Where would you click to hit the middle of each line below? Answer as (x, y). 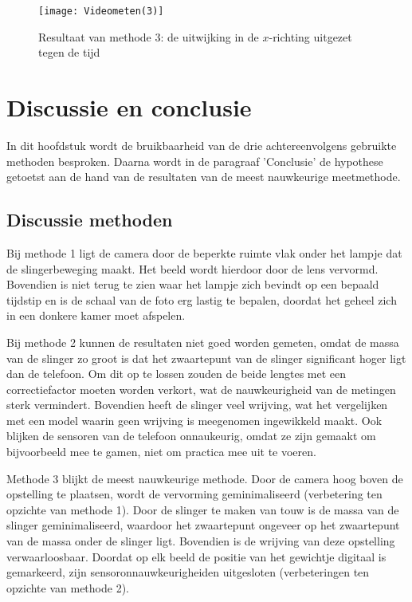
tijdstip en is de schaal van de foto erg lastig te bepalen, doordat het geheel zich (202, 299)
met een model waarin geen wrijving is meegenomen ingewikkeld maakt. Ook (194, 420)
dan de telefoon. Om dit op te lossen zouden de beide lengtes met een (177, 374)
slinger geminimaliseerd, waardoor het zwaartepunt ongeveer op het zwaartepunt (203, 525)
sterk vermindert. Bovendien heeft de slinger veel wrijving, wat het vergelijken (197, 405)
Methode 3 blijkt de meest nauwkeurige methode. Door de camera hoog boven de (205, 478)
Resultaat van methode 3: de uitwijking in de (149, 36)
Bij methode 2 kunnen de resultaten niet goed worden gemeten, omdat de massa (203, 342)
